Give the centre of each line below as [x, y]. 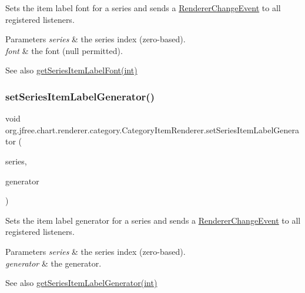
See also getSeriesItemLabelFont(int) [71, 70]
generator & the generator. [53, 263]
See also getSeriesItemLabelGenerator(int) [81, 283]
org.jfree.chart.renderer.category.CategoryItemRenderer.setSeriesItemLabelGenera [152, 129]
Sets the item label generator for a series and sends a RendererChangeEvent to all [153, 220]
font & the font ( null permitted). [64, 50]
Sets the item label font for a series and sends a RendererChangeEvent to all [143, 8]
